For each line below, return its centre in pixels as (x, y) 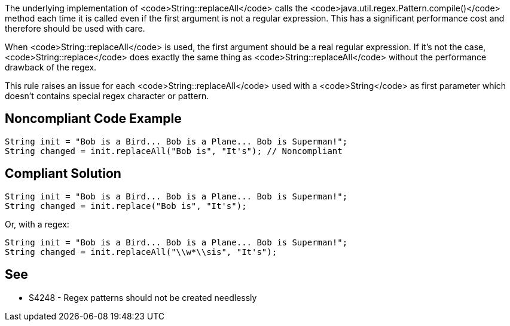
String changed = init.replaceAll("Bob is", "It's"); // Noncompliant (174, 151)
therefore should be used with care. (75, 28)
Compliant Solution (63, 174)
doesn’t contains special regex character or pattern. (107, 96)
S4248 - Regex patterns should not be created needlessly (143, 297)
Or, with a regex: (37, 224)
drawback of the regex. (51, 67)
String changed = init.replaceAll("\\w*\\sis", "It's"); (141, 252)
